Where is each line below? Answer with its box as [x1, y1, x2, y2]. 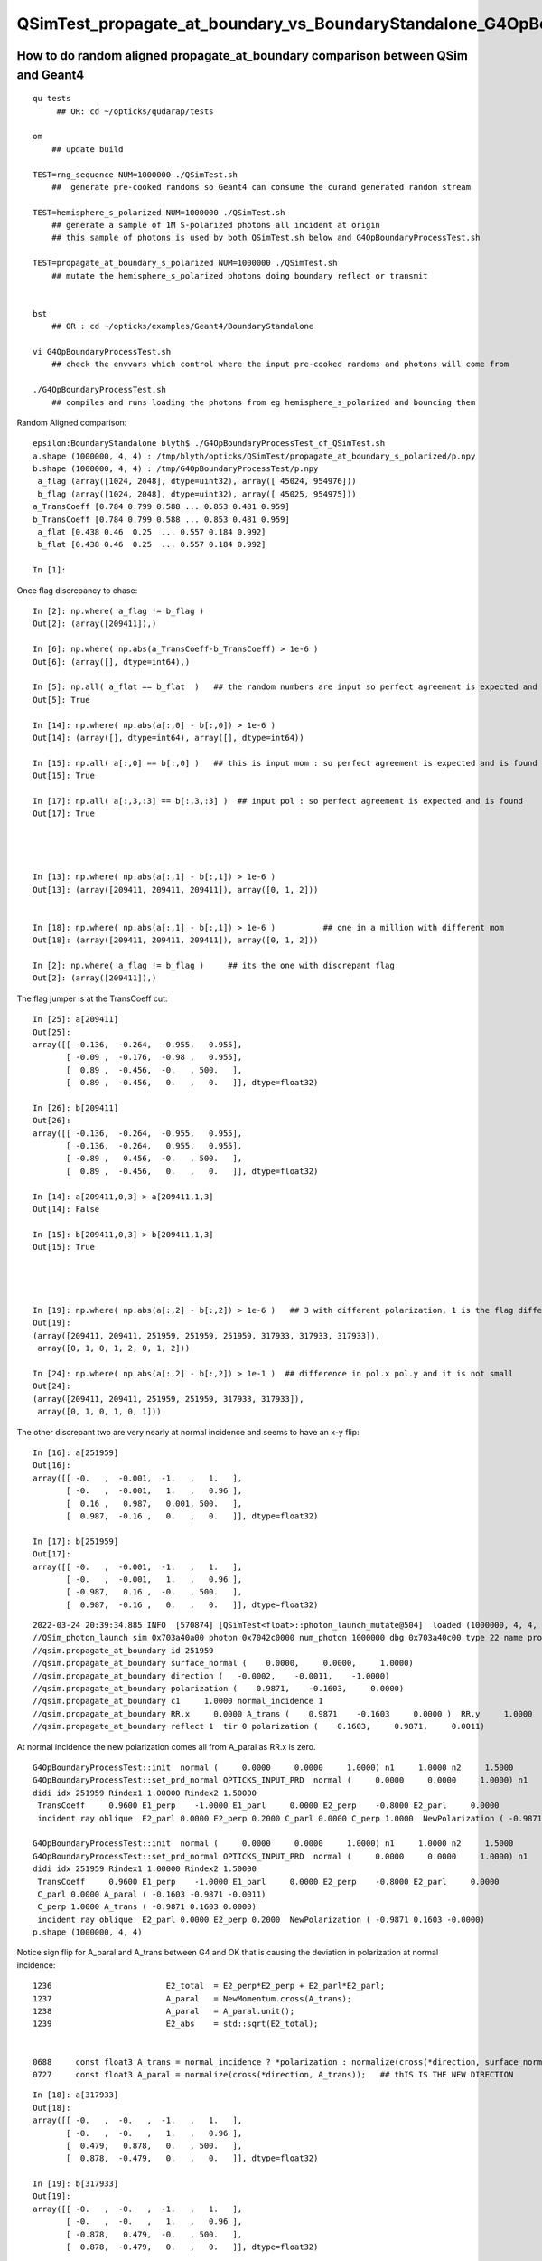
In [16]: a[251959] [33, 1448, 119, 1458]
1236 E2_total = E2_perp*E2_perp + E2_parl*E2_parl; [33, 1981, 386, 1991]
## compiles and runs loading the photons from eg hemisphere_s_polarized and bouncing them [51, 397, 476, 407]
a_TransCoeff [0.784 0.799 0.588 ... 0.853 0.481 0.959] [33, 502, 291, 512]
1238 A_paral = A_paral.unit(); [33, 2006, 295, 2017]
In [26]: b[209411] [33, 1102, 119, 1112]
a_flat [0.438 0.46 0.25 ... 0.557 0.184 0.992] [37, 527, 266, 537]
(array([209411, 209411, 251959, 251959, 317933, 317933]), [33, 1394, 304, 1404]
